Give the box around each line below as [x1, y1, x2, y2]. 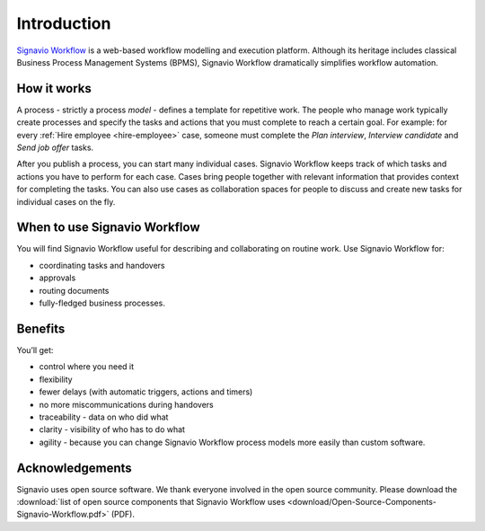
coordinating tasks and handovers [39, 260, 165, 270]
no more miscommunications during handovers [39, 399, 215, 410]
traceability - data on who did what [39, 412, 169, 422]
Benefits [16, 321, 66, 336]
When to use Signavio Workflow [16, 220, 201, 235]
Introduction [16, 13, 111, 33]
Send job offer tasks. [16, 142, 94, 153]
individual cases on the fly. [16, 196, 116, 207]
